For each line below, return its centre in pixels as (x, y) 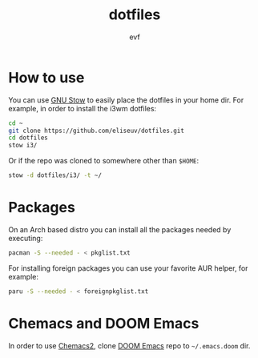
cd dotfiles (28, 138)
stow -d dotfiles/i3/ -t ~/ (55, 175)
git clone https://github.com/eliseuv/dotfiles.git (96, 131)
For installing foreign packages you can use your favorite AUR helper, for (128, 268)
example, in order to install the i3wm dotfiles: (83, 108)
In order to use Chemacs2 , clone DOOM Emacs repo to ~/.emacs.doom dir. (129, 345)
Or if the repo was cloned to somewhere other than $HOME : (104, 161)
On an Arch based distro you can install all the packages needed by (120, 229)
